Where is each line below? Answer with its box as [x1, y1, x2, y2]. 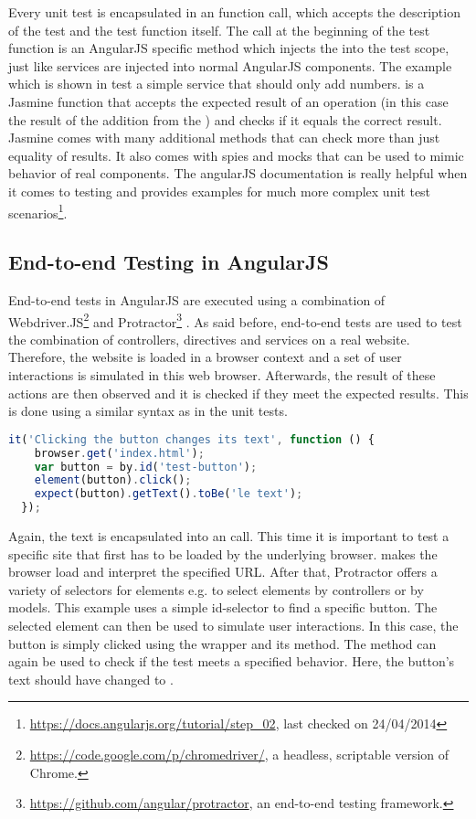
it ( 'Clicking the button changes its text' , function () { [8, 432, 375, 446]
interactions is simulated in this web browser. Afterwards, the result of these [8, 366, 436, 385]
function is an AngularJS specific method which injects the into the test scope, [8, 38, 450, 58]
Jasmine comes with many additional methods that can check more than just [8, 128, 440, 147]
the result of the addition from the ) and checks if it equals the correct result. [8, 110, 442, 129]
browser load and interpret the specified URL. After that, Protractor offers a [8, 562, 438, 581]
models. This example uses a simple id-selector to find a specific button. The [8, 598, 438, 617]
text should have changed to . [8, 669, 174, 688]
